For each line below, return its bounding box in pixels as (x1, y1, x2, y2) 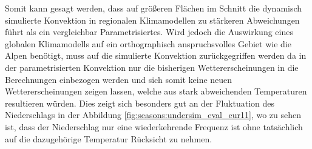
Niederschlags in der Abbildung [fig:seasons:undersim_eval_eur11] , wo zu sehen (5, 108, 302, 121)
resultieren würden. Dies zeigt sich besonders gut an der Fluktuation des (5, 96, 274, 109)
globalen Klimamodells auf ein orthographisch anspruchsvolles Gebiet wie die (5, 37, 291, 50)
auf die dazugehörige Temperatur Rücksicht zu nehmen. (5, 132, 212, 145)
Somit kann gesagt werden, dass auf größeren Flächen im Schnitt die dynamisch (5, 2, 302, 14)
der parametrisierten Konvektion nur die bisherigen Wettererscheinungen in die (5, 61, 299, 73)
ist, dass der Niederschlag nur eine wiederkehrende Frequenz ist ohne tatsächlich (5, 120, 303, 133)
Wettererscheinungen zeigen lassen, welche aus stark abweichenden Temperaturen (5, 85, 307, 98)
